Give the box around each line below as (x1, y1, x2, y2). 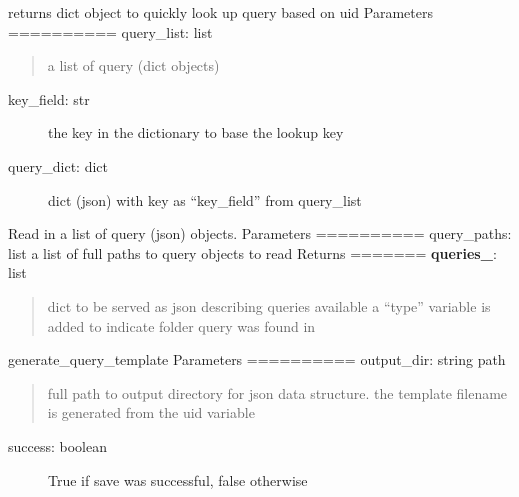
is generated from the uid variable (47, 402, 255, 423)
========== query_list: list (8, 21, 213, 42)
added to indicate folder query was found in (47, 315, 316, 336)
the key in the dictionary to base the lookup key (48, 122, 344, 143)
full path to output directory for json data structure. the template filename (47, 382, 508, 403)
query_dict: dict (8, 155, 109, 176)
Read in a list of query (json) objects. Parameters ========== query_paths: (8, 223, 512, 244)
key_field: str (8, 88, 90, 109)
